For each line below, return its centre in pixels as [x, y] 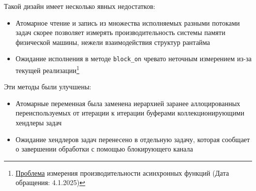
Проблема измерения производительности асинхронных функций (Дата [122, 172]
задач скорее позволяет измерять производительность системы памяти [120, 32]
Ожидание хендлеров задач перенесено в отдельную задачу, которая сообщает [133, 139]
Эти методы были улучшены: [48, 87]
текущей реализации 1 [48, 69]
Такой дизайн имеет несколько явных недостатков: [80, 6]
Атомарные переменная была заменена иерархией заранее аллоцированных [128, 103]
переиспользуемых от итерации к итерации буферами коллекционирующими [130, 113]
